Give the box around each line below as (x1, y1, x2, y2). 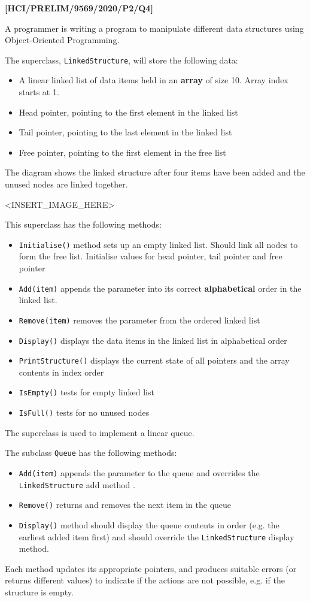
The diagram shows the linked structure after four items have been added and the (5, 166, 305, 179)
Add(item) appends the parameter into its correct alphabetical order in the (19, 282, 302, 294)
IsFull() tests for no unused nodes (19, 406, 150, 419)
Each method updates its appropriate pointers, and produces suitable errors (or (5, 562, 297, 574)
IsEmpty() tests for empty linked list (19, 386, 154, 398)
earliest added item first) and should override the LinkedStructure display (19, 530, 294, 543)
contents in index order (19, 365, 104, 378)
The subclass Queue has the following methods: (5, 446, 177, 459)
